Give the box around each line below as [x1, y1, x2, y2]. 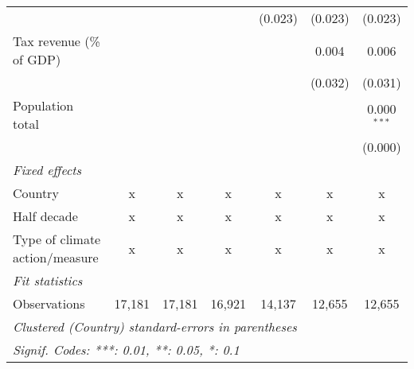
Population [13, 96, 74, 115]
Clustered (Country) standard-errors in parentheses [13, 317, 297, 336]
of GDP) [13, 50, 61, 68]
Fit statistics [13, 271, 83, 289]
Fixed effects [13, 161, 82, 179]
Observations [13, 294, 85, 313]
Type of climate [13, 230, 101, 248]
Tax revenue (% [13, 32, 100, 50]
